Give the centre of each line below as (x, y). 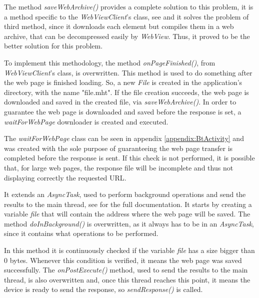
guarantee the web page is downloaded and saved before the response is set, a (123, 111)
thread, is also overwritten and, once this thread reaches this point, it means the (127, 279)
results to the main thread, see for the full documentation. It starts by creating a (128, 204)
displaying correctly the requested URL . (65, 177)
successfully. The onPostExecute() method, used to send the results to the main (126, 270)
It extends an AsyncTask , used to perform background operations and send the (125, 194)
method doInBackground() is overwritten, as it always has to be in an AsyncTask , (129, 223)
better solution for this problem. (53, 46)
